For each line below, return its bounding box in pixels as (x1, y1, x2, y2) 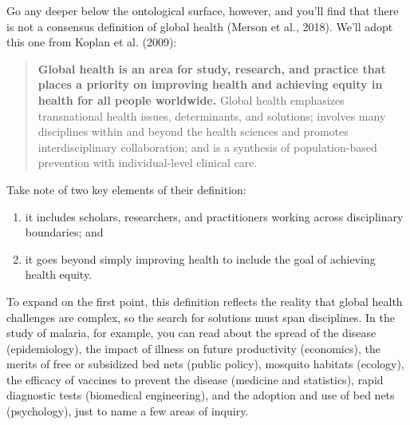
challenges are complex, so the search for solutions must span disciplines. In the (6, 308, 395, 325)
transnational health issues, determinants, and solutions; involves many (37, 107, 386, 124)
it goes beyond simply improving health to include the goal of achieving (25, 250, 376, 267)
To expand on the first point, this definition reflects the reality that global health (6, 292, 403, 309)
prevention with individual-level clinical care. (37, 154, 258, 171)
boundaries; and (25, 224, 104, 240)
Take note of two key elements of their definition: (6, 181, 246, 197)
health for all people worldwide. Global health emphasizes (37, 91, 345, 108)
